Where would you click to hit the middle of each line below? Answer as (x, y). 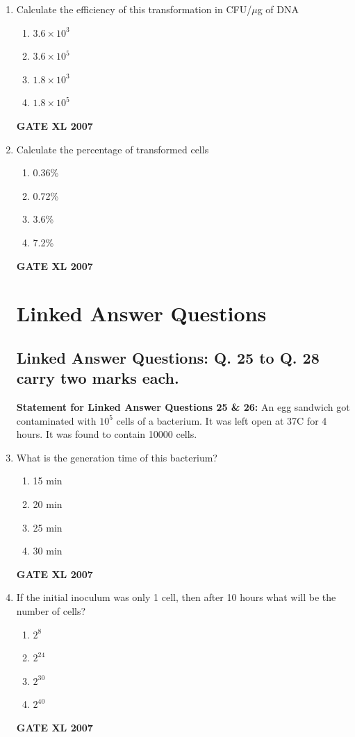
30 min (48, 551)
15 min (48, 481)
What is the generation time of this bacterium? (117, 457)
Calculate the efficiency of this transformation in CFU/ (134, 9)
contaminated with (56, 420)
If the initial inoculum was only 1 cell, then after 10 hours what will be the (176, 597)
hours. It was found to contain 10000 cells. (107, 434)
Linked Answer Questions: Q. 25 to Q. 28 (168, 357)
